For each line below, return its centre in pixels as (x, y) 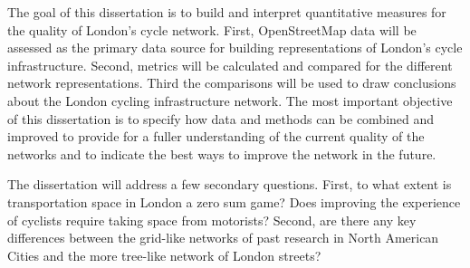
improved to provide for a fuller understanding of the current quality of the (216, 136)
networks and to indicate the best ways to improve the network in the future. (222, 153)
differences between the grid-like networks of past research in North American (223, 238)
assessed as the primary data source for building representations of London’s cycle (235, 48)
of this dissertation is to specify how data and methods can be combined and (221, 118)
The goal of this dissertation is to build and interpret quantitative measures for (227, 12)
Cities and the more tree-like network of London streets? (164, 255)
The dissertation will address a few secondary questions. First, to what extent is (230, 184)
